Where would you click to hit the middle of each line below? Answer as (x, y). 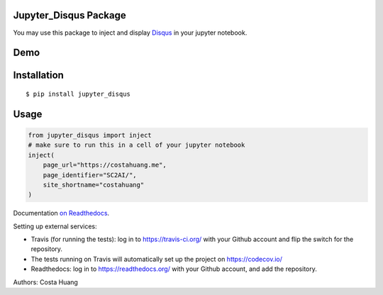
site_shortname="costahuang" (94, 185)
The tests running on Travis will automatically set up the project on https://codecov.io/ (157, 259)
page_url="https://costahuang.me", (105, 165)
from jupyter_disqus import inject (90, 135)
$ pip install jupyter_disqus (78, 94)
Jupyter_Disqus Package (70, 15)
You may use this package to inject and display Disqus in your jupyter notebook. (130, 33)
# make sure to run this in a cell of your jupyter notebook (137, 145)
